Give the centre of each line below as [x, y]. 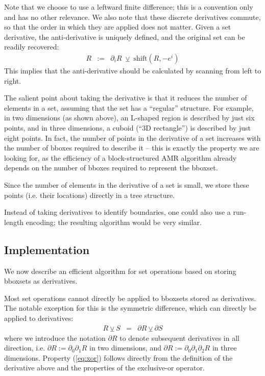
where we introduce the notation [55, 337]
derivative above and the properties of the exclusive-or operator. [104, 368]
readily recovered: [32, 47]
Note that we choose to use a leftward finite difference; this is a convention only [129, 7]
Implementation [47, 249]
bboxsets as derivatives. [41, 281]
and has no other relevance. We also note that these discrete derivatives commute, [132, 17]
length [14, 222]
